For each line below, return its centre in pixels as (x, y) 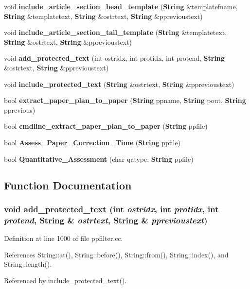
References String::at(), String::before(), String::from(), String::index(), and (116, 254)
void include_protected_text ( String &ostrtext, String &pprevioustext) (119, 84)
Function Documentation (68, 185)
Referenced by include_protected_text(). (65, 280)
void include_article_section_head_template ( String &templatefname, (121, 6)
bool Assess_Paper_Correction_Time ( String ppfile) (92, 142)
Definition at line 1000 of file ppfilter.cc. (63, 238)
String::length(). (28, 264)
